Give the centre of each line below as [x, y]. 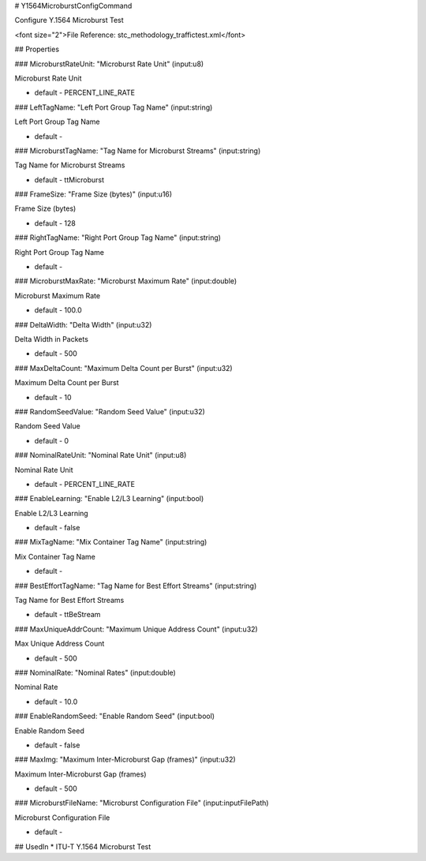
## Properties [37, 49]
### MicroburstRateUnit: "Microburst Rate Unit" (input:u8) [109, 64]
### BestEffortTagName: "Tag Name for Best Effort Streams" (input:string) [136, 586]
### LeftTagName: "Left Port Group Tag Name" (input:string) [114, 107]
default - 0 [52, 440]
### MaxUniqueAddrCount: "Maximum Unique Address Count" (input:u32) [136, 629]
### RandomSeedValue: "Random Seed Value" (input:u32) [110, 411]
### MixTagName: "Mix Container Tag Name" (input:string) [111, 542]
